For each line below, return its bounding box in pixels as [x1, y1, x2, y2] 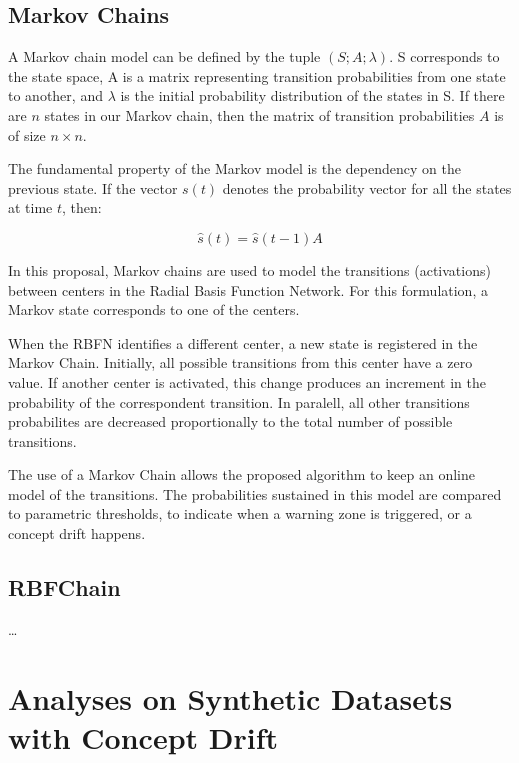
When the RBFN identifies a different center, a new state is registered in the [8, 332, 478, 353]
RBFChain [8, 572, 121, 603]
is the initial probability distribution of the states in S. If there [120, 85, 505, 106]
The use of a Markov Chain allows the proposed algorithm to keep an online [8, 464, 476, 485]
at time [8, 197, 53, 218]
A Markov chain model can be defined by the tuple [8, 46, 321, 67]
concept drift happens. [8, 523, 146, 544]
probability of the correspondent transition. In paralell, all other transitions [8, 391, 470, 412]
